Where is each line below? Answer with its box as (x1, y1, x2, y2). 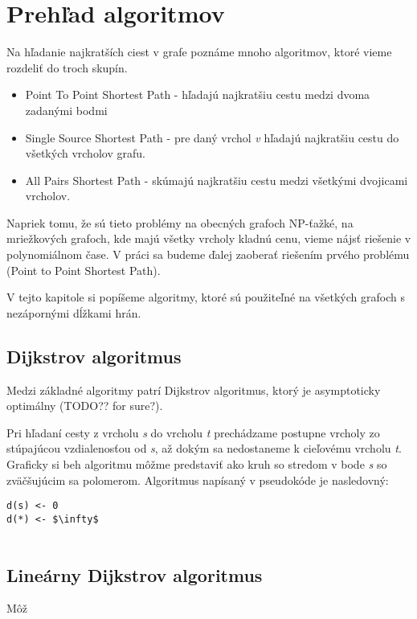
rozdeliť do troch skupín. (6, 59, 128, 76)
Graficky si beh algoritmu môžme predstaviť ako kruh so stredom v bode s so (6, 456, 387, 473)
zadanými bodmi (25, 101, 108, 118)
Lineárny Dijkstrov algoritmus (6, 562, 263, 587)
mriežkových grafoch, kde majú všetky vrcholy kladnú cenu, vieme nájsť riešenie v (6, 230, 411, 247)
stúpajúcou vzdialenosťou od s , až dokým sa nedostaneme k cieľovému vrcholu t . (6, 440, 402, 457)
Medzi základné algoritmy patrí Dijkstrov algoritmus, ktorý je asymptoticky (6, 381, 381, 398)
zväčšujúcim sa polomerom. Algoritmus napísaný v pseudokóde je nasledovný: (6, 471, 389, 488)
